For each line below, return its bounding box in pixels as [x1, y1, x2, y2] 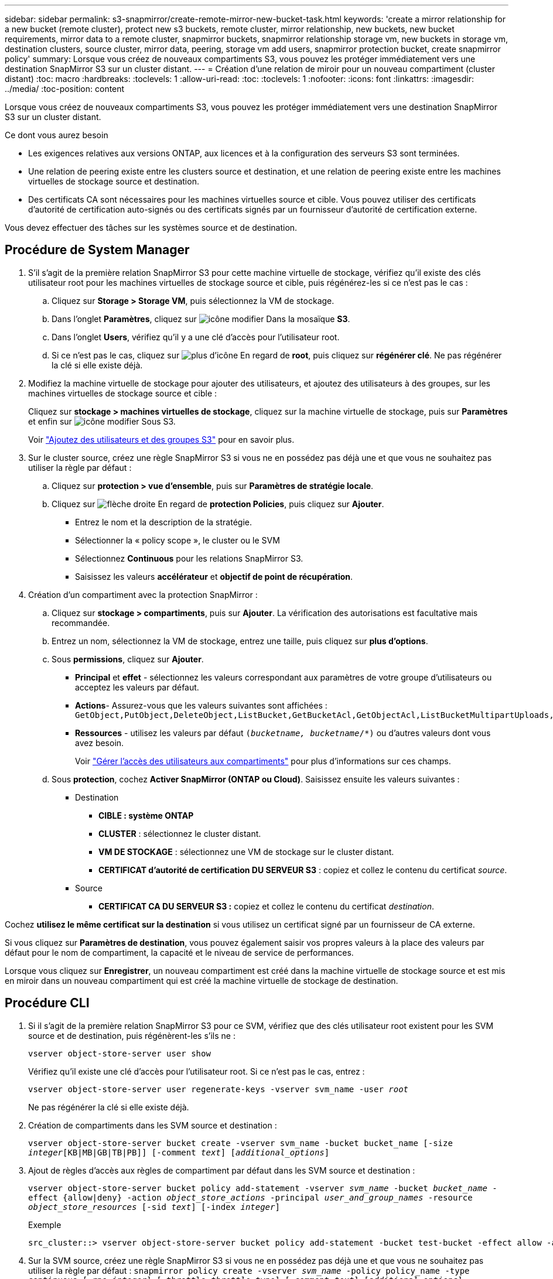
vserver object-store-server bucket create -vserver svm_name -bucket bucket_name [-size [28, 1138, 453, 1148]
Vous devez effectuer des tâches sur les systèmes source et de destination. [5, 223, 298, 232]
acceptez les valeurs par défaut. [75, 682, 199, 692]
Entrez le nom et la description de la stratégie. [75, 517, 252, 527]
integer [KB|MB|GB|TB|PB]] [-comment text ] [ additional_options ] [28, 1147, 330, 1157]
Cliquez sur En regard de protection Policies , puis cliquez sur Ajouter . [52, 498, 384, 509]
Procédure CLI [5, 996, 90, 1011]
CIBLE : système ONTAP [98, 810, 194, 820]
